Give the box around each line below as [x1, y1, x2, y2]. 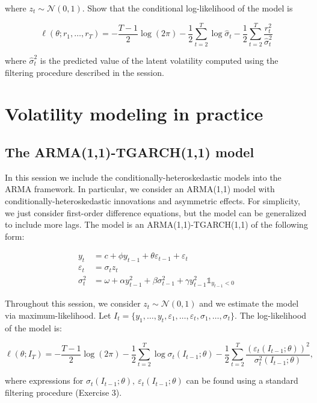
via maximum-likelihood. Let [5, 308, 111, 321]
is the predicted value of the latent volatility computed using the [40, 54, 279, 66]
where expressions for [5, 374, 84, 387]
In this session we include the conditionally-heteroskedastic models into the [5, 170, 282, 183]
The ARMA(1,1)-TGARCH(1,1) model [5, 142, 254, 161]
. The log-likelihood [235, 308, 307, 321]
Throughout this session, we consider [5, 297, 141, 310]
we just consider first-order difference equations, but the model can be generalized [5, 206, 307, 219]
